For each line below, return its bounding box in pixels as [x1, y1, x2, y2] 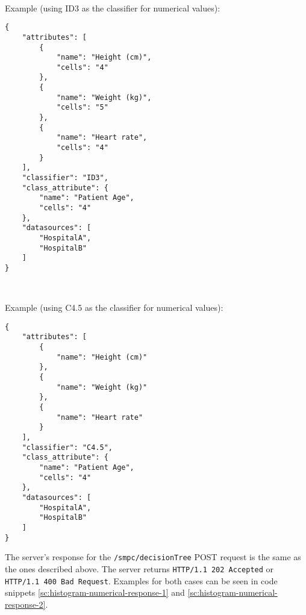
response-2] [5, 598, 46, 610]
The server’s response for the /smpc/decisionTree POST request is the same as [5, 551, 301, 563]
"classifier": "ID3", [22, 173, 108, 183]
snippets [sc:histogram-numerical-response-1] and [5, 586, 185, 599]
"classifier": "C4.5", [22, 443, 113, 452]
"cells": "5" [56, 103, 108, 112]
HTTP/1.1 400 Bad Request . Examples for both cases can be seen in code [5, 574, 278, 587]
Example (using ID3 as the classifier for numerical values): [5, 1, 220, 14]
